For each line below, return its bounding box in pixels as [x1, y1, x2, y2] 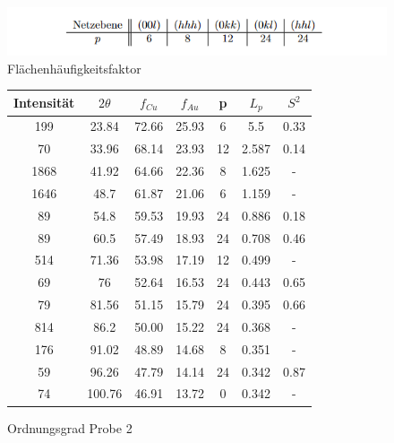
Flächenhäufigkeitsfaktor [7, 58, 141, 77]
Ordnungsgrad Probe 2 [7, 418, 133, 437]
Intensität [13, 93, 75, 112]
